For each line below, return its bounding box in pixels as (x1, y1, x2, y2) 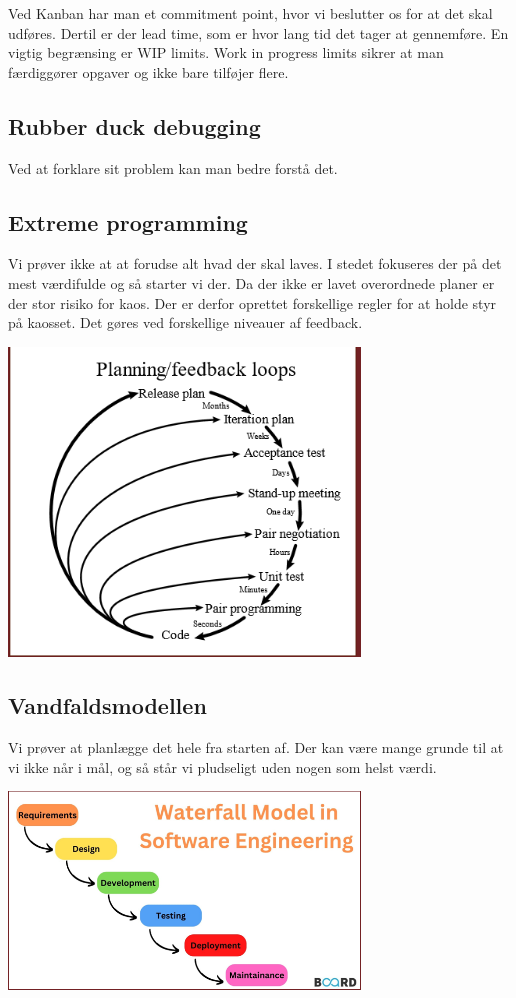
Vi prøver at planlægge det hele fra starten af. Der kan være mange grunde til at (8, 737, 504, 758)
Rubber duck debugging (8, 110, 261, 141)
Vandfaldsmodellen (8, 690, 207, 721)
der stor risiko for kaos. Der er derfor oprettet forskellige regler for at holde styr (8, 292, 497, 313)
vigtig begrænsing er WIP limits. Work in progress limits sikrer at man (8, 42, 444, 63)
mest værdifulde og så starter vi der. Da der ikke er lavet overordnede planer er (8, 272, 495, 293)
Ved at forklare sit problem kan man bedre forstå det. (8, 157, 338, 178)
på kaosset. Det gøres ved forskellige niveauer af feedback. (8, 312, 363, 333)
